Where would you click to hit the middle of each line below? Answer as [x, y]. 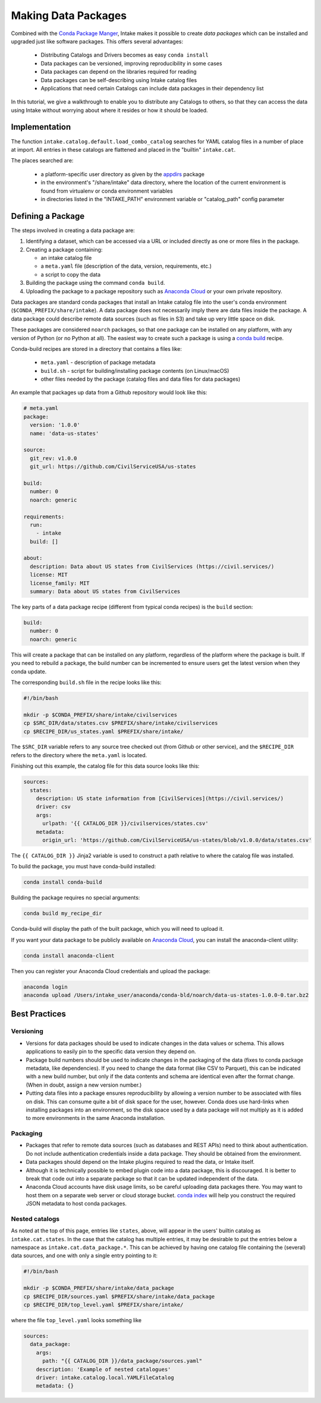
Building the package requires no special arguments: [75, 897]
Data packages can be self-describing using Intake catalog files [119, 80]
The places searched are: [42, 161]
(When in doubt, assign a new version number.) [84, 1085]
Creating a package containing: [64, 249]
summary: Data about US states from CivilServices [105, 591]
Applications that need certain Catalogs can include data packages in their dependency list [152, 88]
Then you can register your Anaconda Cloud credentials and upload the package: [111, 971]
